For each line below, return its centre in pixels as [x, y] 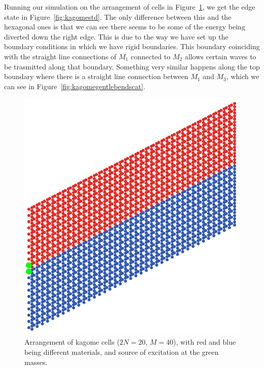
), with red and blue [205, 342]
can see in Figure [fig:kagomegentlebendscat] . [75, 86]
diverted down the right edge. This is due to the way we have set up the [116, 36]
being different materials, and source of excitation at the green [122, 352]
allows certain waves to [221, 56]
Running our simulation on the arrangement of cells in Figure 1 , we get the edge [130, 7]
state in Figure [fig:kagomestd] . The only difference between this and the [118, 16]
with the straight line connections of [60, 56]
